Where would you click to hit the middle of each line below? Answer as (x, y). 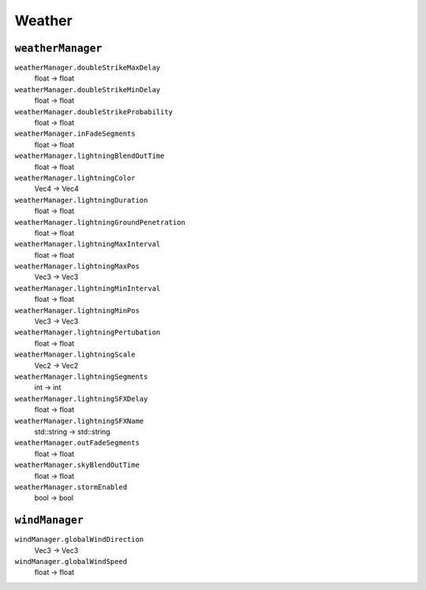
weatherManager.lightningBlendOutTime (90, 156)
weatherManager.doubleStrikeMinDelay (88, 90)
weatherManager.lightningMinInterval (88, 288)
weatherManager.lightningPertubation (88, 332)
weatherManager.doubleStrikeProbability (94, 112)
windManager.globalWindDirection (79, 540)
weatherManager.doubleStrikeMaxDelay (88, 68)
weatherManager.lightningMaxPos (77, 267)
